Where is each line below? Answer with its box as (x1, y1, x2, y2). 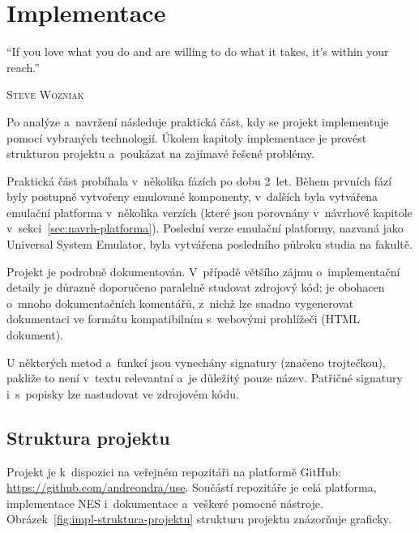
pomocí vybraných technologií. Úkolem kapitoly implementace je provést (6, 129, 367, 146)
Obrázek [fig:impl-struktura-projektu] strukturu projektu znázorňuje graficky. (6, 510, 391, 527)
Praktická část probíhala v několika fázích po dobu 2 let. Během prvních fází (6, 172, 392, 189)
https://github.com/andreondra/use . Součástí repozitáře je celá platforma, (6, 479, 377, 496)
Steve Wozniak (6, 86, 84, 103)
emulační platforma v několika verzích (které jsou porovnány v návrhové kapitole (6, 203, 413, 220)
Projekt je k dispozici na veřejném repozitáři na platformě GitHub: (6, 463, 341, 480)
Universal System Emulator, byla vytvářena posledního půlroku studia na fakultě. (6, 236, 413, 253)
